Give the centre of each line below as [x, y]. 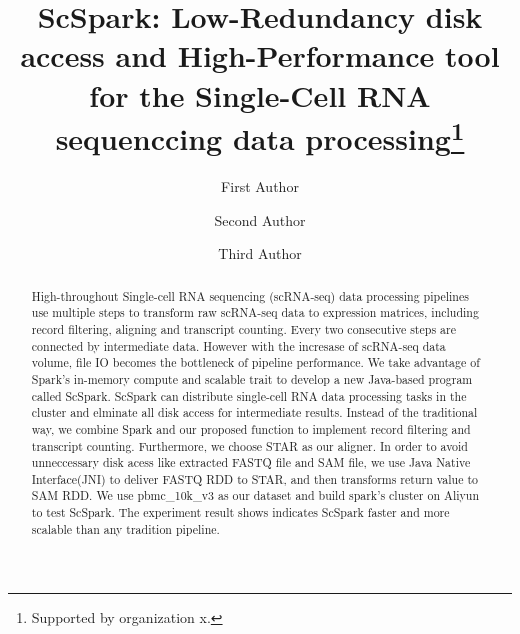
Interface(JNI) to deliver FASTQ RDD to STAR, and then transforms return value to [255, 478]
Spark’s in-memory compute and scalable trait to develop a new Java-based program [252, 378]
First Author [260, 186]
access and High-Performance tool [260, 55]
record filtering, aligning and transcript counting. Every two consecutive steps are [243, 328]
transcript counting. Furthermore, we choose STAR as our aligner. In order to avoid [249, 445]
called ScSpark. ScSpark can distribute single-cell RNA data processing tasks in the [249, 395]
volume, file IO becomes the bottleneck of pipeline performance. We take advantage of [255, 362]
